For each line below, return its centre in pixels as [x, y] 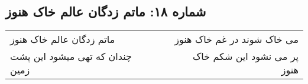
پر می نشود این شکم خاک [246, 56]
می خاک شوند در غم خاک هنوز [236, 39]
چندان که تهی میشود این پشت [71, 56]
